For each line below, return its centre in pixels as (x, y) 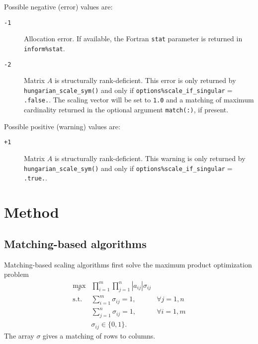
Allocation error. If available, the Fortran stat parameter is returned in (133, 39)
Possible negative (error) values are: (58, 6)
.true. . (36, 178)
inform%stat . (44, 48)
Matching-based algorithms (75, 243)
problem (16, 274)
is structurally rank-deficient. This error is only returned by (145, 80)
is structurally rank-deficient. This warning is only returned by (150, 158)
